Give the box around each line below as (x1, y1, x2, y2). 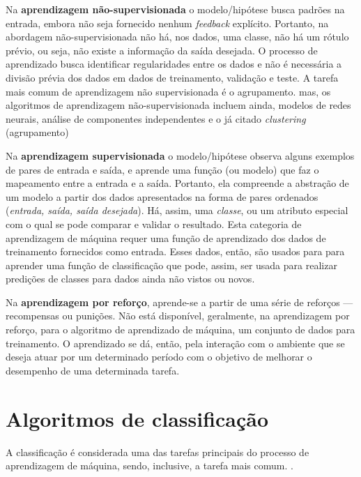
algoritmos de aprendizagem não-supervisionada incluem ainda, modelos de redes (6, 98, 351, 112)
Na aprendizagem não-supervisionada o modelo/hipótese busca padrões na (6, 2, 345, 16)
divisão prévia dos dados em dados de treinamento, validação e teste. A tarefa (6, 70, 339, 84)
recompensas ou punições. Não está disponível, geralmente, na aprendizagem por (6, 308, 350, 323)
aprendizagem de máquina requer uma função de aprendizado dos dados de (6, 230, 326, 245)
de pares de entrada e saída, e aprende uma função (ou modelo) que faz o (6, 162, 319, 176)
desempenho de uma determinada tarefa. (6, 363, 180, 377)
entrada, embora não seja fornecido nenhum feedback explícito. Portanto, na (6, 15, 329, 30)
